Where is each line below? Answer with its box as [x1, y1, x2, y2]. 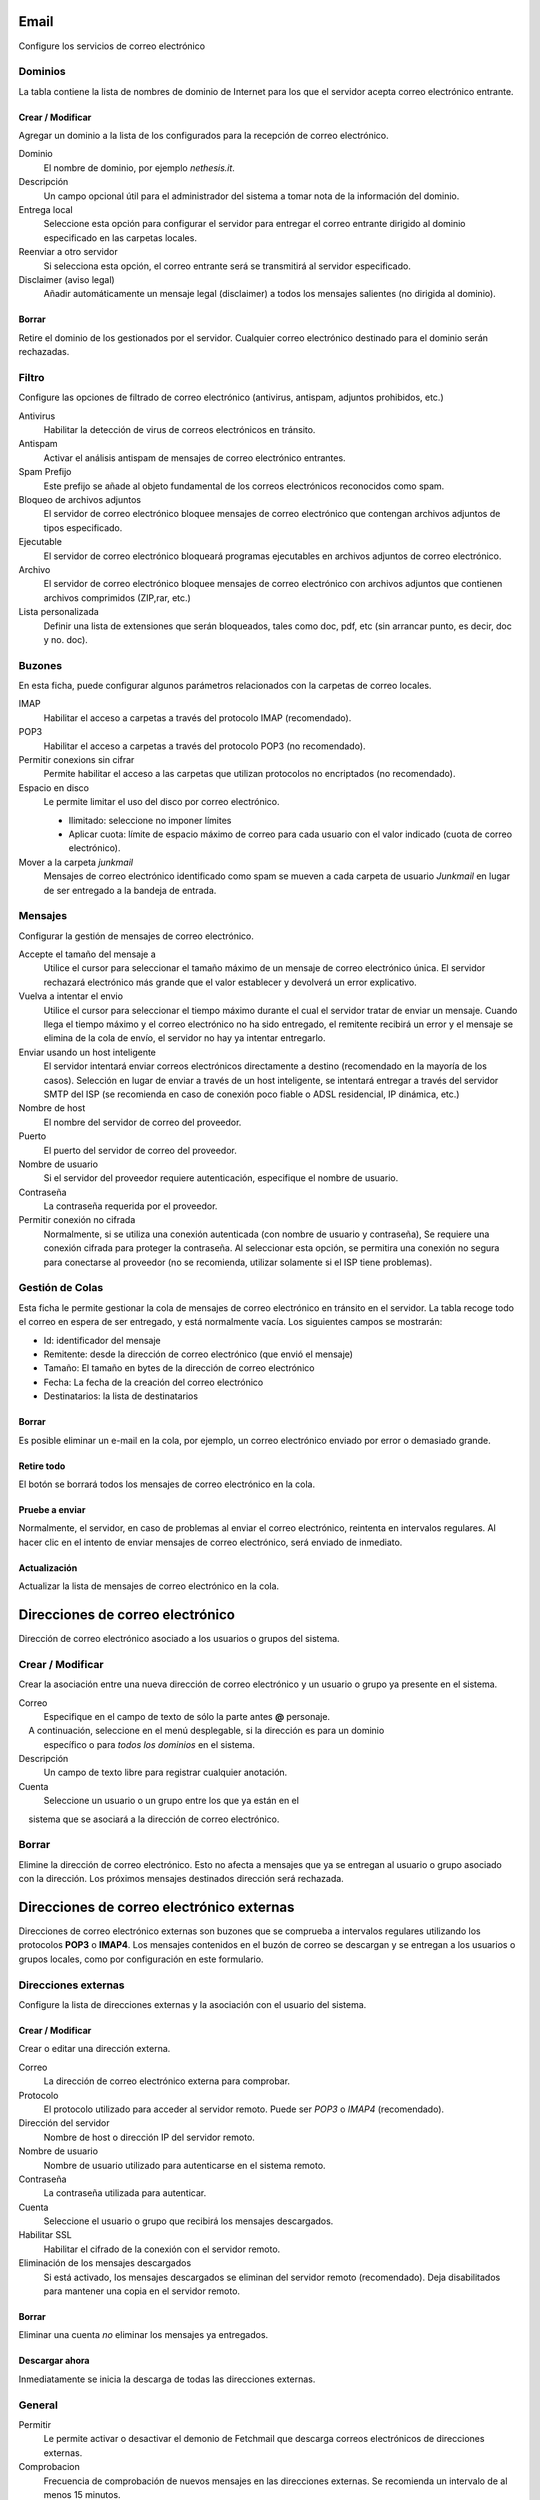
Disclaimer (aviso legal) [18, 273, 115, 285]
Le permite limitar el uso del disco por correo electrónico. [43, 796, 280, 808]
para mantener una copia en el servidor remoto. [43, 2285, 240, 2297]
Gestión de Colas [18, 1281, 104, 1295]
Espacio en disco [18, 781, 90, 794]
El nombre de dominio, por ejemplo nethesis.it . [43, 161, 235, 174]
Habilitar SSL [18, 2229, 72, 2241]
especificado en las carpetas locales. [43, 231, 197, 244]
